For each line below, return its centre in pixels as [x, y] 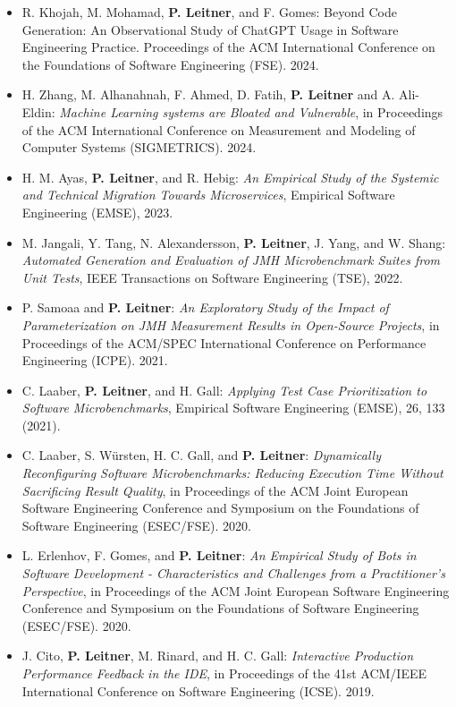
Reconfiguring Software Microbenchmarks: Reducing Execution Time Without [232, 473]
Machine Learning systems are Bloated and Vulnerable [207, 111]
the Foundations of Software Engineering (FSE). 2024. [170, 64]
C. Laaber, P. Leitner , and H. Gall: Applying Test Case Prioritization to [224, 390]
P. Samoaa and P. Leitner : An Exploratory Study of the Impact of [205, 307]
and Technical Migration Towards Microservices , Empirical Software [208, 195]
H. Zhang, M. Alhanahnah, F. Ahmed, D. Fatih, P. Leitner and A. [208, 94]
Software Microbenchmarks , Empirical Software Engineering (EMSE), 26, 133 [233, 408]
